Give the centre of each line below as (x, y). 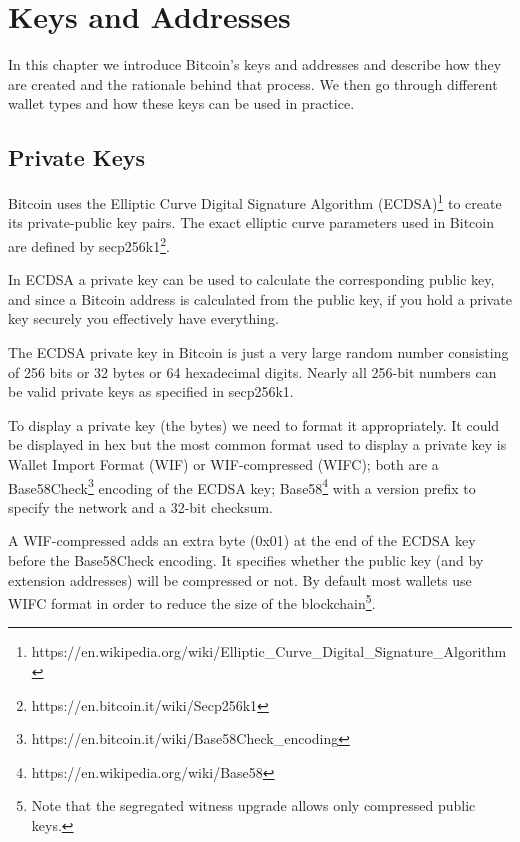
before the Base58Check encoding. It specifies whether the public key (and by (246, 559)
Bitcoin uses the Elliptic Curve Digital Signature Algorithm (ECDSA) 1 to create (255, 201)
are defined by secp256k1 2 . (89, 244)
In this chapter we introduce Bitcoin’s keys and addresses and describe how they (255, 64)
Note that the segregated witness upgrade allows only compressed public (253, 805)
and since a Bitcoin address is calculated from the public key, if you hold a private (260, 298)
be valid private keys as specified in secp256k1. (151, 391)
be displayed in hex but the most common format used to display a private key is (257, 444)
